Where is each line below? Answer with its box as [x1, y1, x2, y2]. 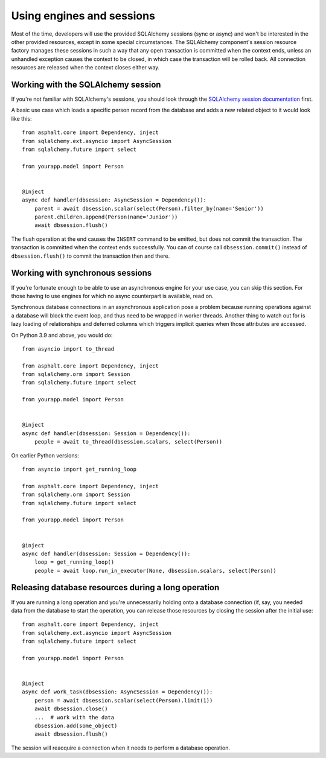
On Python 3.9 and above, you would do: [11, 331, 113, 339]
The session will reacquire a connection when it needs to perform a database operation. [11, 744, 231, 751]
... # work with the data [34, 714, 115, 721]
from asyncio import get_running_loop [22, 465, 137, 473]
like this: [11, 115, 32, 122]
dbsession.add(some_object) [34, 722, 118, 730]
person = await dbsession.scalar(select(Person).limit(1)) [34, 697, 213, 704]
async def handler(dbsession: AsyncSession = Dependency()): [22, 197, 206, 203]
